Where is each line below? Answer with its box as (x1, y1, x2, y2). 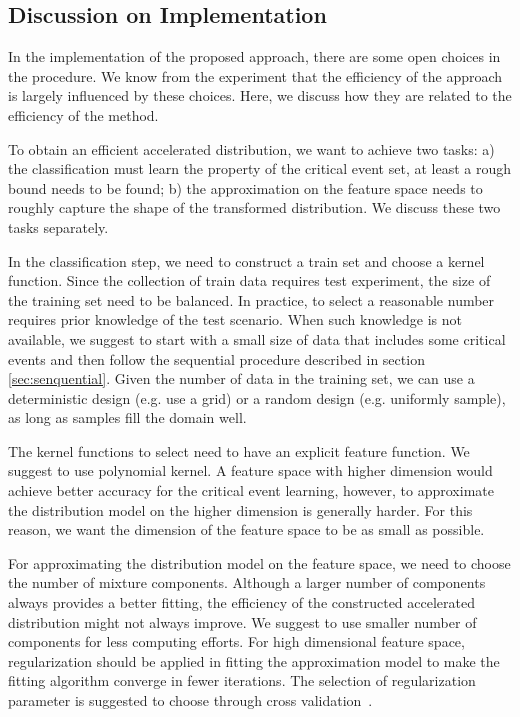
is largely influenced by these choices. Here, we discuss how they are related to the (8, 85, 512, 106)
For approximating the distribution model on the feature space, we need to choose (8, 552, 511, 573)
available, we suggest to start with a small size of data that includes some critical (8, 328, 506, 349)
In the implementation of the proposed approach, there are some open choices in (8, 46, 501, 67)
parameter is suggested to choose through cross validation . (8, 690, 373, 711)
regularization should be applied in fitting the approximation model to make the (8, 650, 500, 671)
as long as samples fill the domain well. (8, 407, 247, 428)
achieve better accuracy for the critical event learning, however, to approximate (8, 480, 494, 501)
